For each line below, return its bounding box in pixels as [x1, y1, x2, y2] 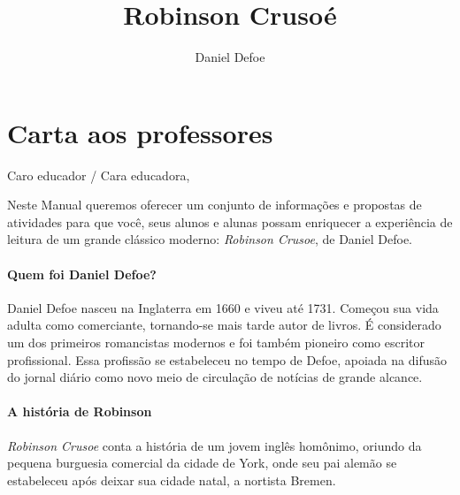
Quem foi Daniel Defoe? [7, 264, 157, 283]
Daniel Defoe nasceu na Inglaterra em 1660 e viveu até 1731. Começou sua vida [7, 298, 439, 316]
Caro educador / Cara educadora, [7, 165, 190, 184]
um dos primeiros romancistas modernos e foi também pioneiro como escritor [7, 333, 425, 352]
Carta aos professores [7, 114, 273, 150]
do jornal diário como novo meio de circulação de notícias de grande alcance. [7, 368, 423, 386]
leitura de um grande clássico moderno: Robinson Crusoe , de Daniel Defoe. [7, 230, 413, 248]
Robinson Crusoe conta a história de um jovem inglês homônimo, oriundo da [7, 436, 422, 454]
